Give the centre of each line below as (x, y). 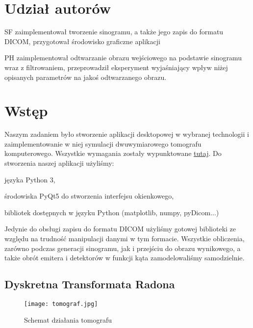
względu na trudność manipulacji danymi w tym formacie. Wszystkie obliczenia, (125, 238)
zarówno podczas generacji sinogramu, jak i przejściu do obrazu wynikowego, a (123, 248)
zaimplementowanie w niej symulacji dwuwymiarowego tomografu (103, 143)
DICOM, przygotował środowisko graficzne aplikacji (82, 41)
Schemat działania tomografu (68, 319)
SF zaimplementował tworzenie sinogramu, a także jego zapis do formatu (114, 32)
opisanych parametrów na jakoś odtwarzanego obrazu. (86, 77)
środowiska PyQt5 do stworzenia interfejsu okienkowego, (89, 196)
